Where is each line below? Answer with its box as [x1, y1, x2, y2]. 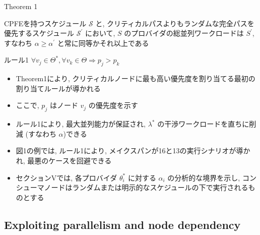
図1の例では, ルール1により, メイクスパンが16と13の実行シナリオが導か [16, 145, 250, 156]
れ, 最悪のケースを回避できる [16, 155, 112, 165]
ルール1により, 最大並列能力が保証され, [16, 119, 146, 129]
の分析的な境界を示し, [167, 172, 240, 183]
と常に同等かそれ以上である [57, 37, 149, 48]
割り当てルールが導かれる [16, 83, 101, 93]
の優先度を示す [88, 100, 138, 110]
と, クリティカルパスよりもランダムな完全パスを [95, 18, 254, 28]
